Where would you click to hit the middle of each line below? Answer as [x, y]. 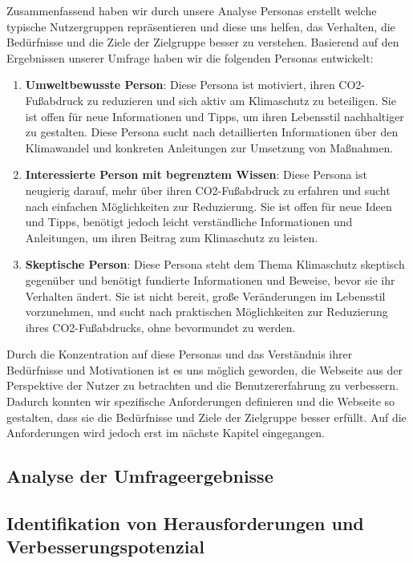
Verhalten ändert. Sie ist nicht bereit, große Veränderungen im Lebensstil [205, 296]
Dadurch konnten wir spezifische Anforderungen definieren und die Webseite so [201, 401]
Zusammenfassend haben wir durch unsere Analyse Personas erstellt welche [192, 10]
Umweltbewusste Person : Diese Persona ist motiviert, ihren [180, 85]
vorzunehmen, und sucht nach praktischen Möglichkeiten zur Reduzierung [206, 312]
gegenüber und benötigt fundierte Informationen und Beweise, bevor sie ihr [210, 279]
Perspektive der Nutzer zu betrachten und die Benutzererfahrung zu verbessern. [203, 385]
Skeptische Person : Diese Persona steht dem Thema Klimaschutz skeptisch [215, 264]
